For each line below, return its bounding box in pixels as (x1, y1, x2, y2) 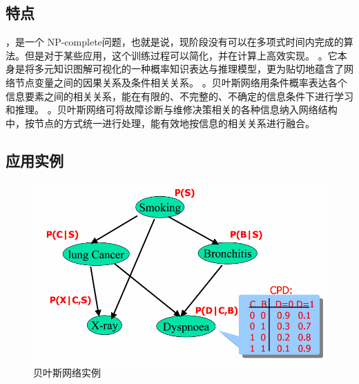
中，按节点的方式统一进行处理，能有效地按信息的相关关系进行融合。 (6, 115, 315, 130)
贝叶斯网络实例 (33, 365, 101, 380)
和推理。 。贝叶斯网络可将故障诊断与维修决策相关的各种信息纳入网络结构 (6, 102, 338, 117)
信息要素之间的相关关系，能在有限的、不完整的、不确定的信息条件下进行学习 (6, 88, 353, 103)
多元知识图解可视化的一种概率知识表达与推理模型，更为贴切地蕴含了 (34, 61, 344, 76)
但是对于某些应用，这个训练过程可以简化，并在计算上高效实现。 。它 (24, 48, 338, 62)
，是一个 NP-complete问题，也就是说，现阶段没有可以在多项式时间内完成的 (6, 35, 344, 49)
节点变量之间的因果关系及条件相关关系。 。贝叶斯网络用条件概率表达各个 (14, 75, 347, 89)
